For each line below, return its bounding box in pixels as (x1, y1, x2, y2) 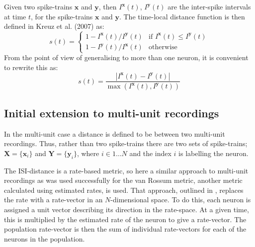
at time (4, 11, 26, 21)
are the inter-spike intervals (168, 1, 251, 11)
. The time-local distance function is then (119, 11, 245, 21)
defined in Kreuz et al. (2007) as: (4, 21, 104, 31)
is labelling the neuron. (178, 148, 249, 158)
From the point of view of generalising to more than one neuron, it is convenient (4, 52, 249, 63)
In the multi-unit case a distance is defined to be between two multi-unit (4, 128, 225, 139)
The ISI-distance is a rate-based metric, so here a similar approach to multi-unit (4, 165, 249, 175)
